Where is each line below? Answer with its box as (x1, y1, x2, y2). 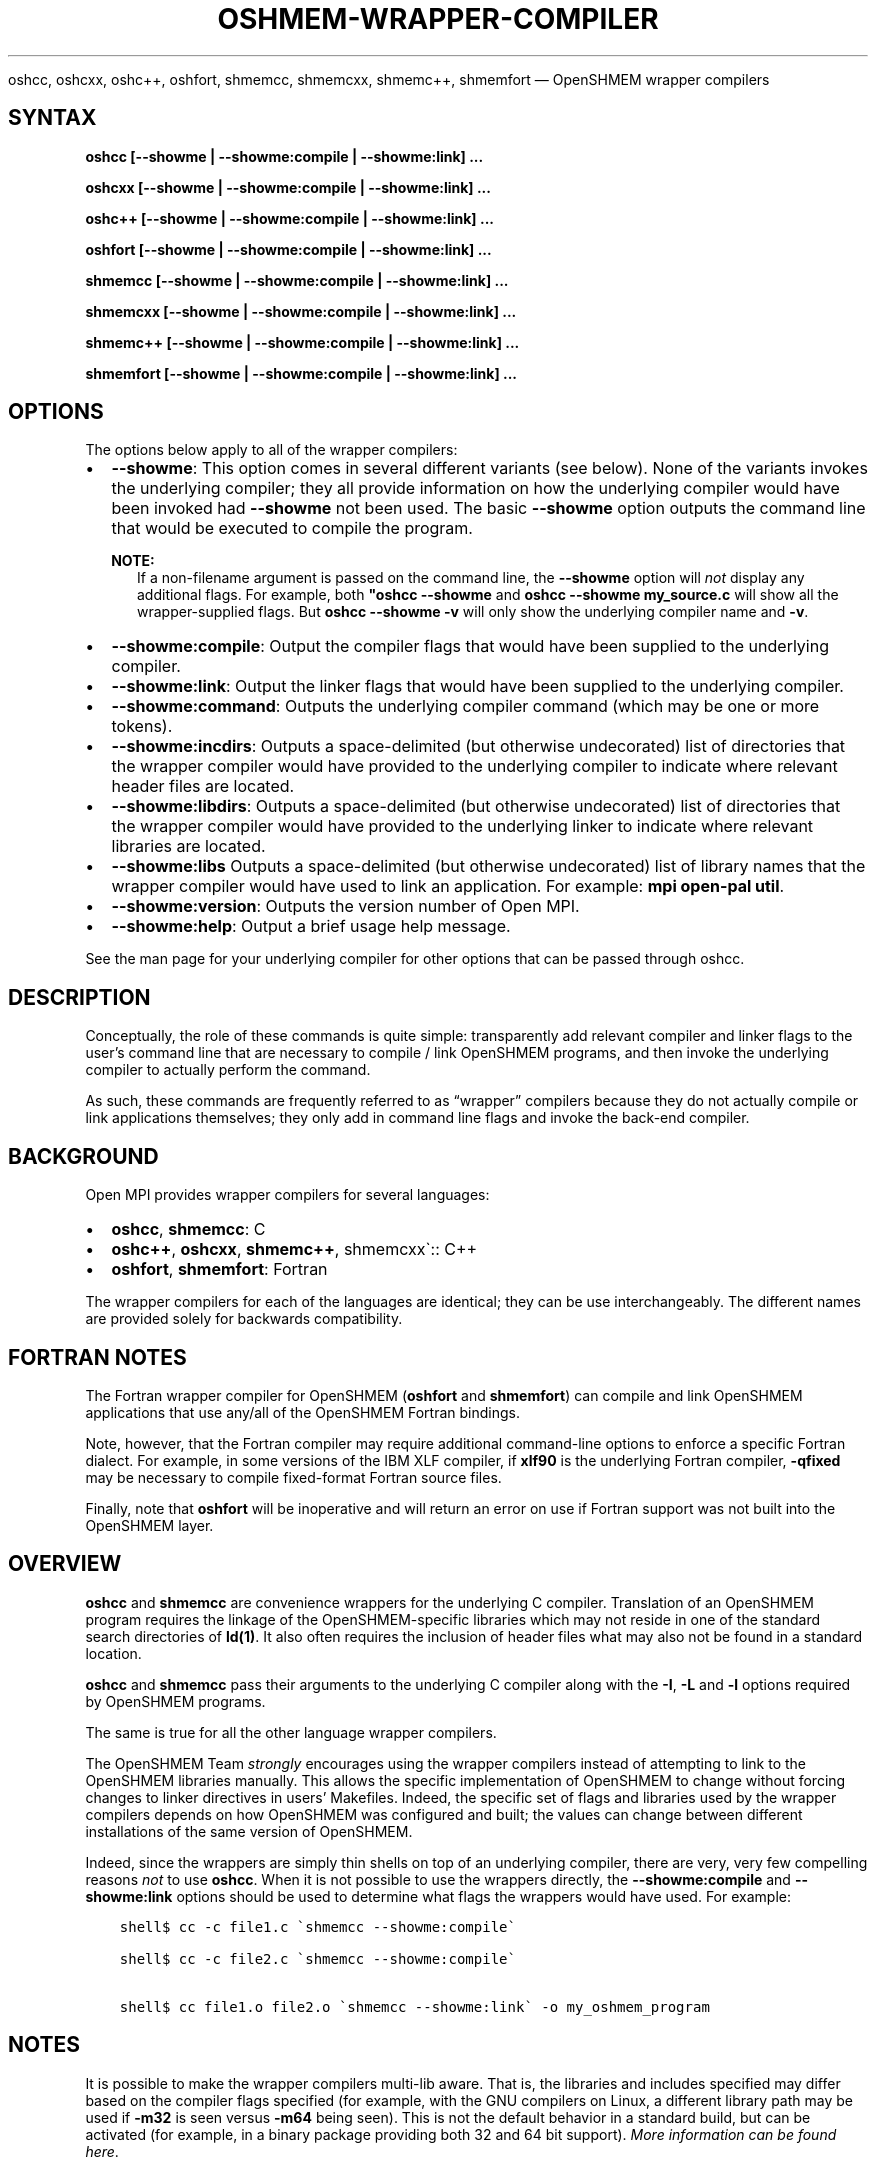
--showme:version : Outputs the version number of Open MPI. (111, 896, 580, 917)
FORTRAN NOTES (8, 1344, 187, 1370)
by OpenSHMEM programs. (85, 1692, 266, 1710)
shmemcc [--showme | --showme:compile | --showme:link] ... (85, 271, 509, 289)
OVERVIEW (8, 1551, 122, 1577)
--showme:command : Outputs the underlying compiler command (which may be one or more (111, 696, 820, 717)
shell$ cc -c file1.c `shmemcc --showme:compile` (119, 1918, 516, 1935)
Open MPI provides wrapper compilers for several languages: (85, 1186, 490, 1204)
